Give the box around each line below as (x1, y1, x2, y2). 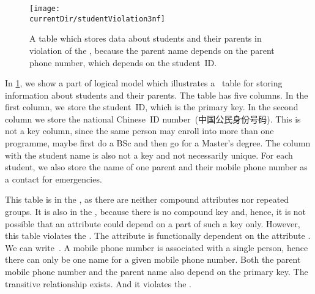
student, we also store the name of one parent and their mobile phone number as (5, 160, 308, 173)
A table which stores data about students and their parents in (29, 32, 262, 45)
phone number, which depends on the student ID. (29, 56, 217, 69)
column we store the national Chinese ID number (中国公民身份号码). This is (5, 112, 301, 125)
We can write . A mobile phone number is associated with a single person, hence (5, 241, 308, 254)
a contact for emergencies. (5, 172, 102, 185)
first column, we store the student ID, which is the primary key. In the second (5, 100, 298, 113)
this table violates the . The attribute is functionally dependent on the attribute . (5, 229, 311, 242)
